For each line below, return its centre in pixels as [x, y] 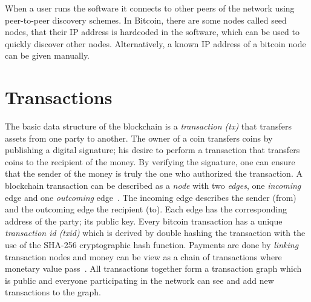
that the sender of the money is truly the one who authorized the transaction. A [154, 173]
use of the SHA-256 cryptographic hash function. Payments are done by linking [152, 245]
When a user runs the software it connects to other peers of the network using [150, 8]
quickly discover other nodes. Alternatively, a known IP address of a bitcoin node [155, 43]
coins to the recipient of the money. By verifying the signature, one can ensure [150, 161]
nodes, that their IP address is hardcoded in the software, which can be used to [152, 32]
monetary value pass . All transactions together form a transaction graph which [153, 268]
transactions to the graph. [53, 292]
